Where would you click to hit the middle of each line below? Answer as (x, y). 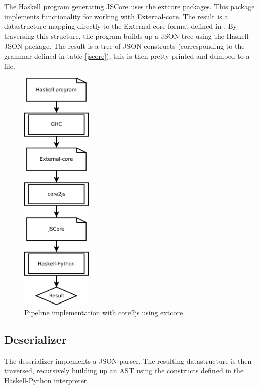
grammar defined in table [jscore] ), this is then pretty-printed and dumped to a (127, 55)
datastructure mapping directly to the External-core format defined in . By (121, 26)
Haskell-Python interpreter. (47, 380)
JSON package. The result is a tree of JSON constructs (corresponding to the (124, 46)
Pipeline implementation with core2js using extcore (104, 312)
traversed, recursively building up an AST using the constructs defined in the (124, 371)
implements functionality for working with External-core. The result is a (116, 16)
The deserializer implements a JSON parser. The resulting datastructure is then (128, 360)
